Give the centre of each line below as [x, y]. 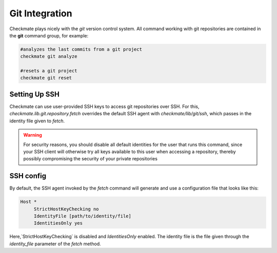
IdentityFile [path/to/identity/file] [83, 216]
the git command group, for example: [49, 35]
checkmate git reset [46, 78]
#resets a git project [49, 71]
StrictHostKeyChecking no [66, 209]
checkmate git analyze [49, 57]
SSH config [28, 176]
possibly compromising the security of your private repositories [90, 159]
